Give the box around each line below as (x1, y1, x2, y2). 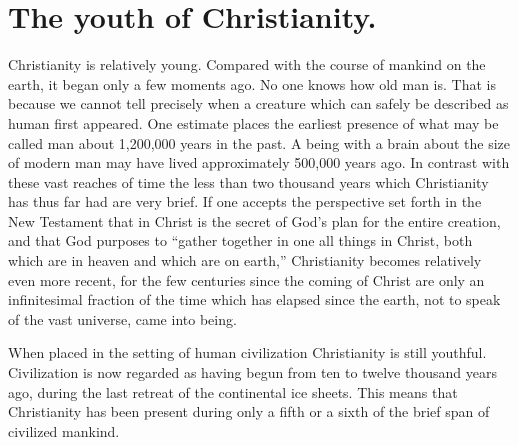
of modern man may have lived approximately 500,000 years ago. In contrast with (8, 152, 510, 173)
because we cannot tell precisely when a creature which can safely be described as (8, 93, 509, 114)
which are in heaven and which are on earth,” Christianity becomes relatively (8, 250, 482, 271)
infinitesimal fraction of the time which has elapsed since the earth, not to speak (8, 289, 501, 310)
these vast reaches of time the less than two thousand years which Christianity (8, 171, 489, 192)
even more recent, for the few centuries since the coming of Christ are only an (8, 269, 485, 290)
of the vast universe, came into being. (8, 308, 237, 329)
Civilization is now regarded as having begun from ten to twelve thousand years (8, 362, 497, 383)
